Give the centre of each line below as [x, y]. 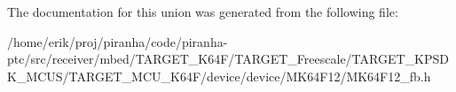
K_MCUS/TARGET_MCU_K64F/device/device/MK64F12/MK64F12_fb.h [219, 76]
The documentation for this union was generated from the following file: [203, 11]
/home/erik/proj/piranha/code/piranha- [118, 41]
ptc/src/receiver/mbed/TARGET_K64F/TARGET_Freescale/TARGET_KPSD [228, 59]
